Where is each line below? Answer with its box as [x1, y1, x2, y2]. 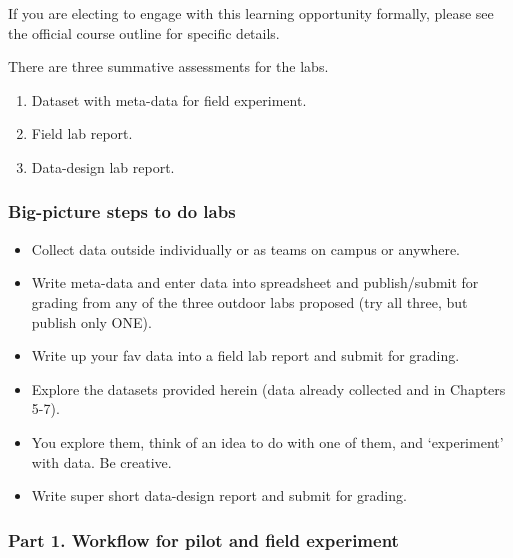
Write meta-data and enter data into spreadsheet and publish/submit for [31, 272, 479, 293]
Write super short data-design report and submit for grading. [31, 485, 407, 506]
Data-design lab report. [31, 156, 175, 177]
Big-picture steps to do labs [8, 199, 236, 224]
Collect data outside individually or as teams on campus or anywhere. [31, 238, 460, 259]
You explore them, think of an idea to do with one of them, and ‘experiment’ [31, 431, 504, 452]
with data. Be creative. [31, 451, 172, 472]
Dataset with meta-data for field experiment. [31, 89, 307, 110]
